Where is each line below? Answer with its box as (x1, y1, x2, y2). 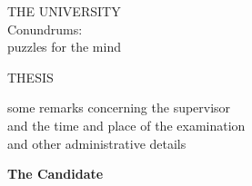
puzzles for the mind (7, 37, 121, 56)
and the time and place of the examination (7, 115, 246, 134)
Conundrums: (7, 19, 83, 38)
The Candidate (7, 164, 104, 183)
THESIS (7, 67, 54, 86)
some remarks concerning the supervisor (7, 98, 231, 117)
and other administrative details (7, 133, 186, 152)
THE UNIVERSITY (7, 2, 121, 20)
